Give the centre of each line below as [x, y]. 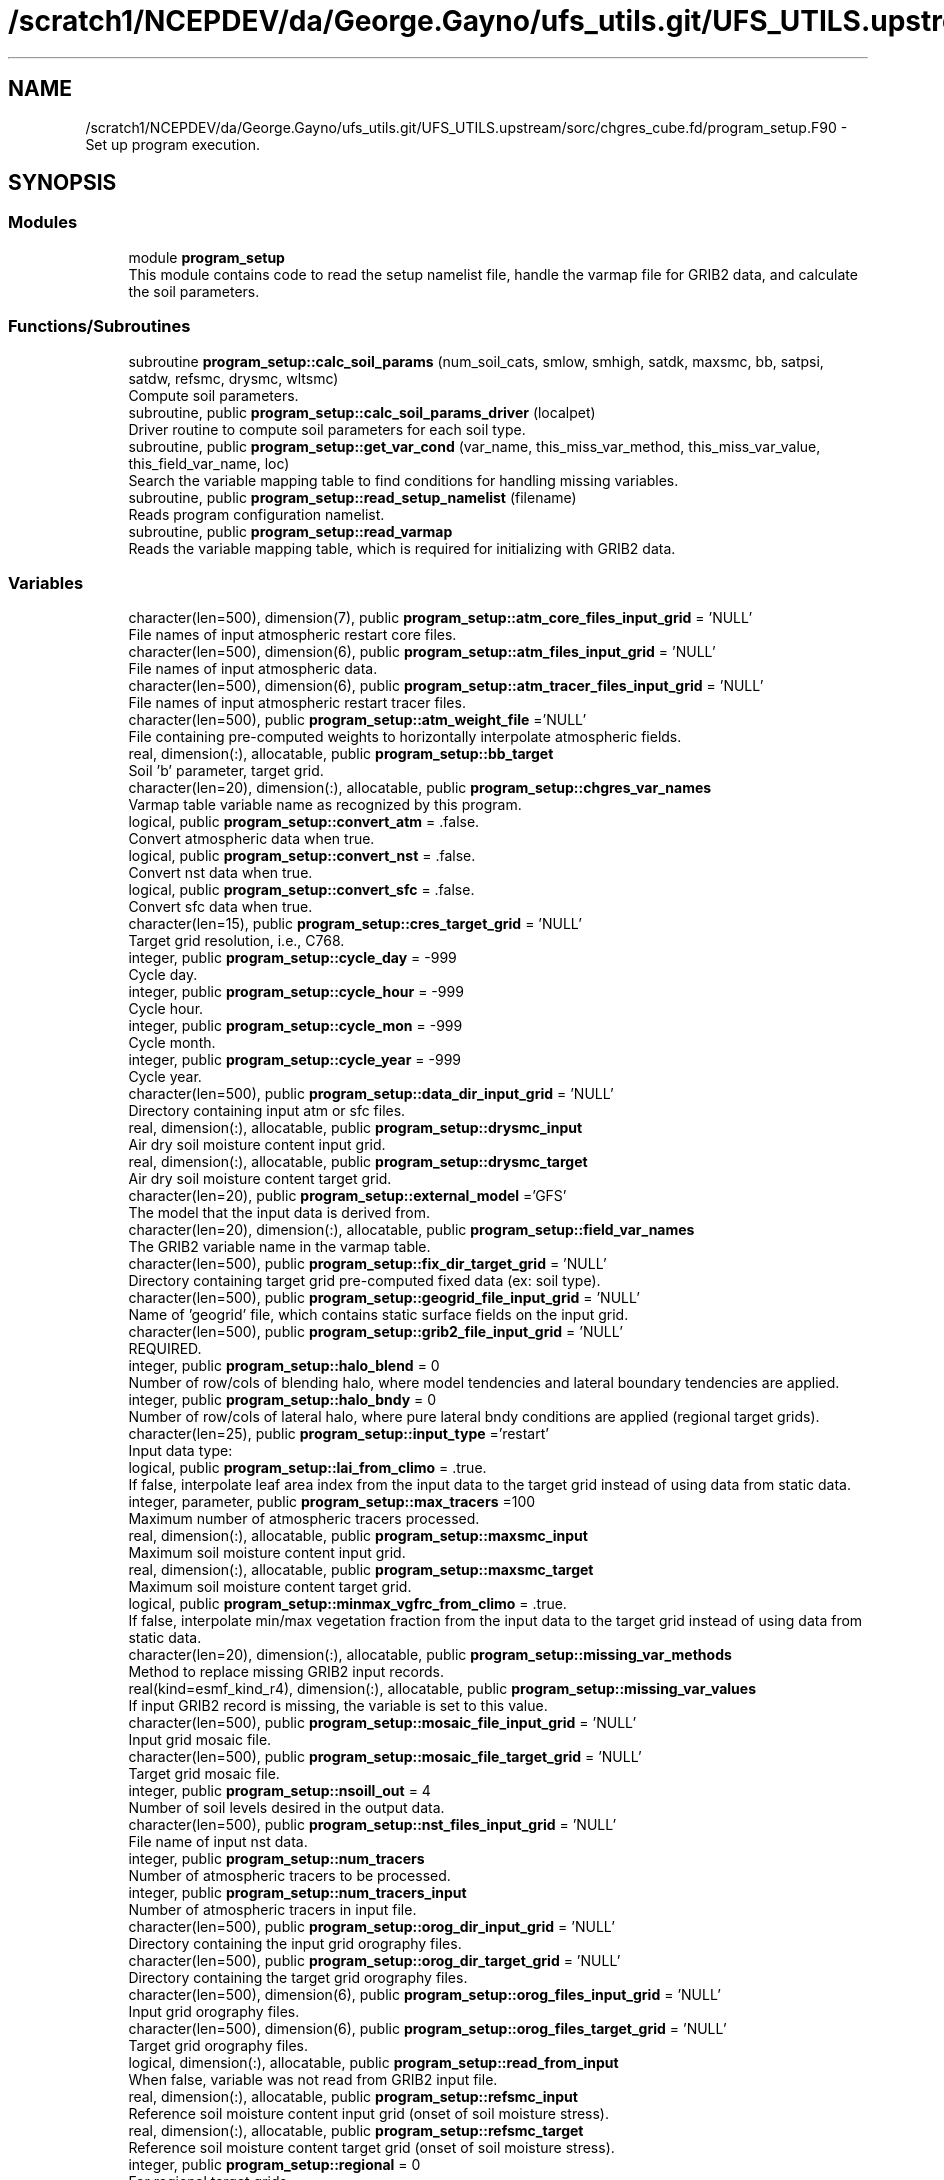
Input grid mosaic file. [200, 1740]
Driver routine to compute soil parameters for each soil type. [327, 429]
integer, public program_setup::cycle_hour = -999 [296, 992]
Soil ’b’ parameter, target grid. [226, 771]
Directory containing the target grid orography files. [298, 1978]
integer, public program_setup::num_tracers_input [297, 1893]
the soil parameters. [194, 291]
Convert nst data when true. [220, 873]
